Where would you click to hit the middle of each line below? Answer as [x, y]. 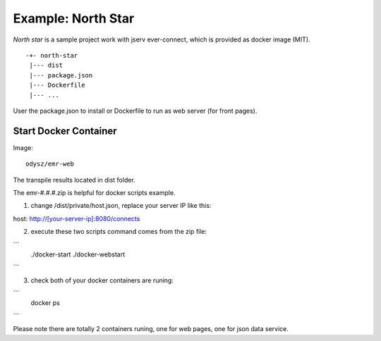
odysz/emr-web [50, 164]
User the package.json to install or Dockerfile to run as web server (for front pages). [135, 111]
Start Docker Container [65, 131]
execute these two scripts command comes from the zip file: [119, 232]
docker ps [45, 303]
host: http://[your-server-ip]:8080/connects [77, 218]
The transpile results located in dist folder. [74, 180]
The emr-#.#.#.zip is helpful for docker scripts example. [94, 192]
